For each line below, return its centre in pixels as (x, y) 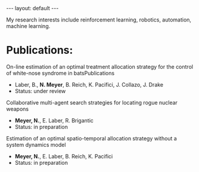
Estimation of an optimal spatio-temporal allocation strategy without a (91, 138)
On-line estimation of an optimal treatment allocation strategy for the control (100, 66)
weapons (17, 109)
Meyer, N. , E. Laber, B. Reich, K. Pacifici (64, 156)
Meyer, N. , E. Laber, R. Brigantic (54, 120)
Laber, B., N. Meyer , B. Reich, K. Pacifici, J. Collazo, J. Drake (89, 84)
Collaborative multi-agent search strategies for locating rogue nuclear (92, 102)
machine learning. (28, 26)
